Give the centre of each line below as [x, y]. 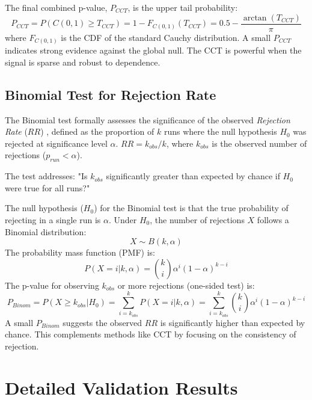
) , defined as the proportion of [97, 131]
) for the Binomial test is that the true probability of [191, 208]
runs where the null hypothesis [220, 131]
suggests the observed [102, 322]
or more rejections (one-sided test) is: [186, 285]
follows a [273, 219]
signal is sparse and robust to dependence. [83, 62]
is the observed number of [259, 143]
